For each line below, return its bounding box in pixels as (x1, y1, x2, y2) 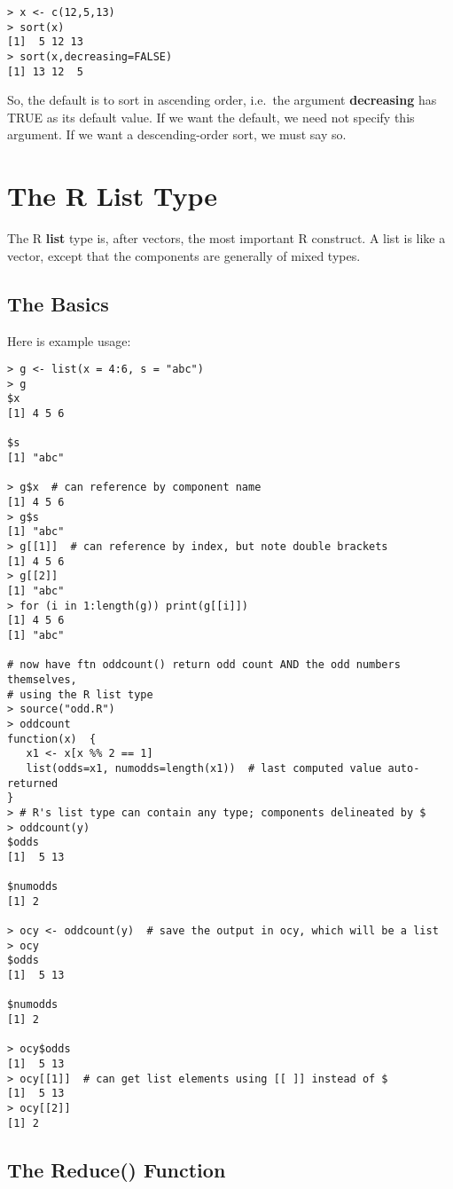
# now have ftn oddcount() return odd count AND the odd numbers (7, 658, 401, 672)
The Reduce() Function (7, 1155, 226, 1183)
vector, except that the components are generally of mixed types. (7, 246, 361, 264)
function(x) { (7, 732, 97, 745)
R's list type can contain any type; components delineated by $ (32, 806, 426, 819)
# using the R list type (7, 688, 153, 701)
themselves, (7, 673, 77, 686)
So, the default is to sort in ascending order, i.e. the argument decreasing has (7, 91, 437, 109)
